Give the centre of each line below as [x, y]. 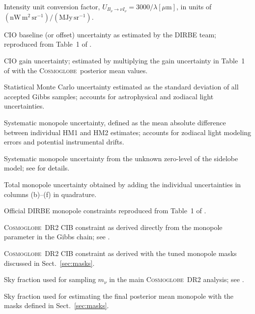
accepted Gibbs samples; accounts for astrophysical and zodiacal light [109, 96]
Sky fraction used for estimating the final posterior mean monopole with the [119, 296]
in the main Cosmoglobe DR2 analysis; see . [177, 279]
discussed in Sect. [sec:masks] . [49, 263]
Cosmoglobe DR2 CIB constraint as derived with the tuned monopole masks [120, 253]
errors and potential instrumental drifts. [64, 142]
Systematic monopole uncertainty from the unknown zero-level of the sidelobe [121, 158]
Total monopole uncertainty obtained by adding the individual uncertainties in [123, 184]
